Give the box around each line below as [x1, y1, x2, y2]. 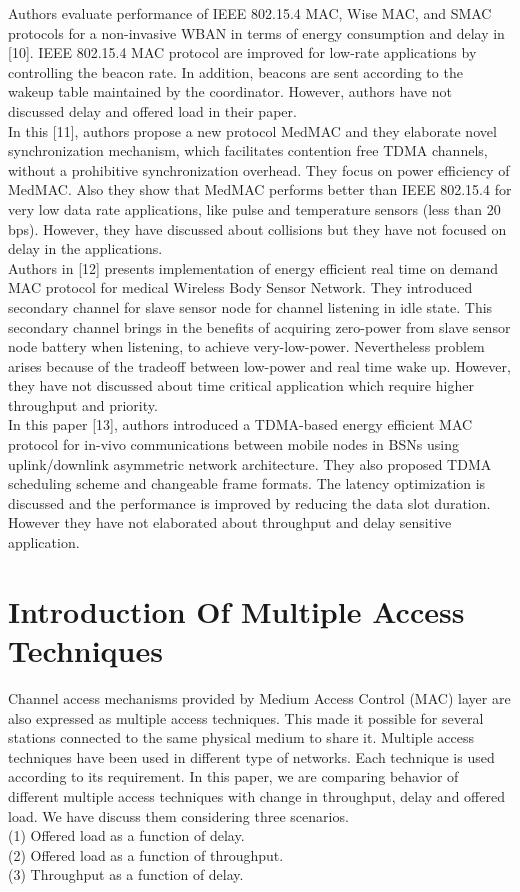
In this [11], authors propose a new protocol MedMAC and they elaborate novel [8, 120, 497, 141]
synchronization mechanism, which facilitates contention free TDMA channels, [8, 140, 488, 161]
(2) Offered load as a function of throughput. [8, 844, 284, 865]
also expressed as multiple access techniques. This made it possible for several [8, 707, 484, 728]
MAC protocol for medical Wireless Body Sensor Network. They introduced [8, 277, 473, 298]
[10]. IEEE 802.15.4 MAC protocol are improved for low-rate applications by [8, 42, 477, 63]
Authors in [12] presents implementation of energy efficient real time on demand [8, 257, 498, 278]
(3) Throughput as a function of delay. [8, 864, 244, 885]
